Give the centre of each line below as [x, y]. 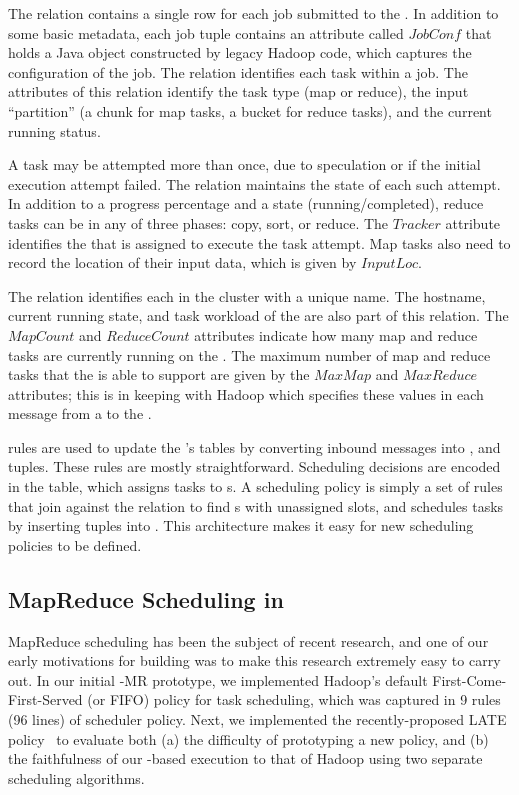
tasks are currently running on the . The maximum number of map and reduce [249, 354]
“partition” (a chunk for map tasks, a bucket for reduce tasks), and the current [250, 110]
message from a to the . [80, 413]
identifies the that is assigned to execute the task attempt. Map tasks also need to [259, 242]
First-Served [45, 699]
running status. [54, 130]
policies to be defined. [75, 544]
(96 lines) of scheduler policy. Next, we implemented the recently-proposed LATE [257, 719]
